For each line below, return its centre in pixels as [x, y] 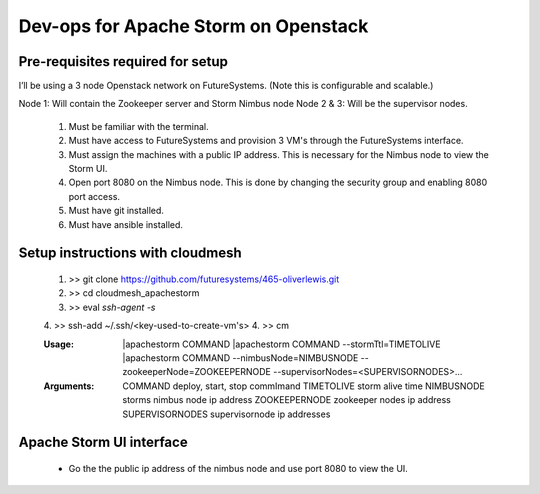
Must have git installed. [116, 211]
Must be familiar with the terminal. [138, 126]
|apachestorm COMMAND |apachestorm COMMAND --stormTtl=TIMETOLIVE [281, 344]
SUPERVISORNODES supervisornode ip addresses [226, 414]
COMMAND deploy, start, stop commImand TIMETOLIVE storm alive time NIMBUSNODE [303, 386]
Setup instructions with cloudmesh [130, 253]
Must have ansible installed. [126, 224]
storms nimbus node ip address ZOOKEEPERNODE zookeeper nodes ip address [287, 400]
